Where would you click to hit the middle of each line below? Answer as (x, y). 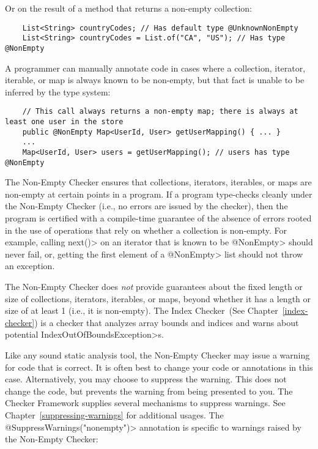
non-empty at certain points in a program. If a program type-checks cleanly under (159, 194)
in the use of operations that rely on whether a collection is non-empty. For (146, 230)
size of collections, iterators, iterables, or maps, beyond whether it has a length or (158, 298)
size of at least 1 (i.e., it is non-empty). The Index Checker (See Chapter (142, 310)
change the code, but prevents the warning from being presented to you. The (149, 391)
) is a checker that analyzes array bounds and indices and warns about (167, 322)
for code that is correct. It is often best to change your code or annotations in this (159, 367)
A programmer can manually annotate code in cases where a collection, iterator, (155, 68)
